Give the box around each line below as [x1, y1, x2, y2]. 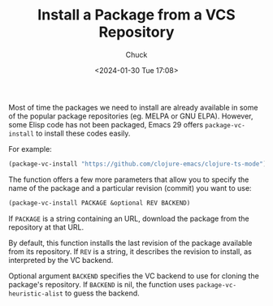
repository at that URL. [8, 222, 84, 232]
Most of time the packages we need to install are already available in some [8, 102, 258, 112]
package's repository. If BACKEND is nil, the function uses [8, 279, 195, 289]
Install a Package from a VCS [37, 6, 236, 24]
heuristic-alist [8, 290, 63, 298]
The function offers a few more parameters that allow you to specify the [8, 175, 249, 184]
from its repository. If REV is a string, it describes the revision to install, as [8, 246, 252, 256]
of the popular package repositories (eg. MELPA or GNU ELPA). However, [8, 111, 253, 121]
